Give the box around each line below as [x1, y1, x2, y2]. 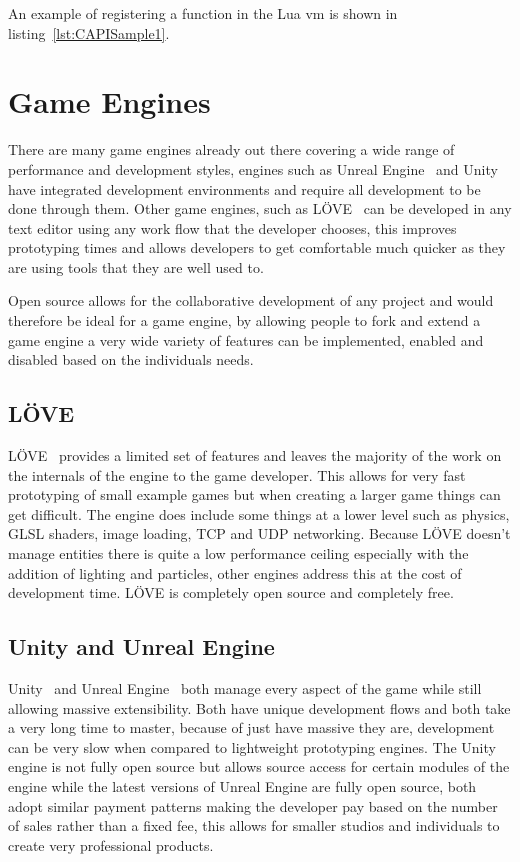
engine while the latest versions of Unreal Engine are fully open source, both [8, 775, 477, 796]
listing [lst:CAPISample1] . [8, 22, 170, 43]
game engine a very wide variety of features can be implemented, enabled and [8, 329, 484, 350]
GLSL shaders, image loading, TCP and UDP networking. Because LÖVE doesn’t [8, 523, 511, 544]
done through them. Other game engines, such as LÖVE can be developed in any [8, 198, 512, 219]
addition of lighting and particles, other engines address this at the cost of [8, 562, 462, 583]
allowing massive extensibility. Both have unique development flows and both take [8, 697, 511, 718]
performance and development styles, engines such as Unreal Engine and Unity [8, 158, 498, 179]
